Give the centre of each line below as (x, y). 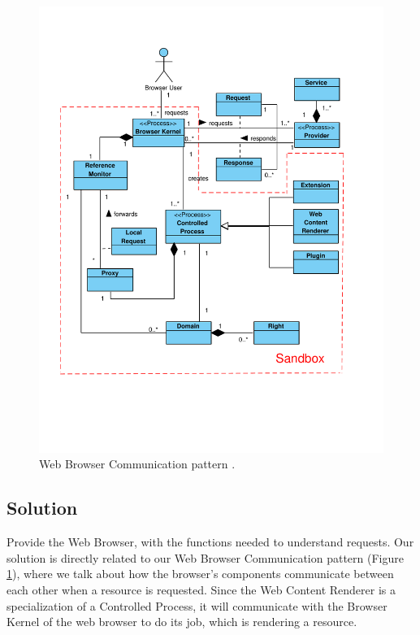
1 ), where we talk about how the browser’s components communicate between (200, 574)
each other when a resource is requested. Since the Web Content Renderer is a (201, 590)
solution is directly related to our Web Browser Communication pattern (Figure (205, 557)
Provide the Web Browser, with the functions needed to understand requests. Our (210, 542)
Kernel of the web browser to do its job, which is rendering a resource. (182, 622)
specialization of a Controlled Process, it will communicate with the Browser (197, 605)
